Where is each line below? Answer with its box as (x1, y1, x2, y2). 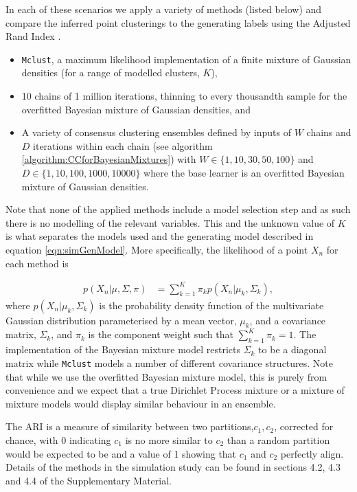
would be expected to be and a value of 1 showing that (5, 446, 237, 460)
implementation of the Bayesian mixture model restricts (5, 342, 240, 357)
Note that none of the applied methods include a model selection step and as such (5, 202, 351, 216)
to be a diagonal (258, 342, 327, 357)
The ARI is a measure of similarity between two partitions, (5, 419, 254, 434)
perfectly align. (280, 446, 344, 460)
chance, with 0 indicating (5, 432, 111, 447)
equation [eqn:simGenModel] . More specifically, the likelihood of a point (5, 242, 308, 256)
